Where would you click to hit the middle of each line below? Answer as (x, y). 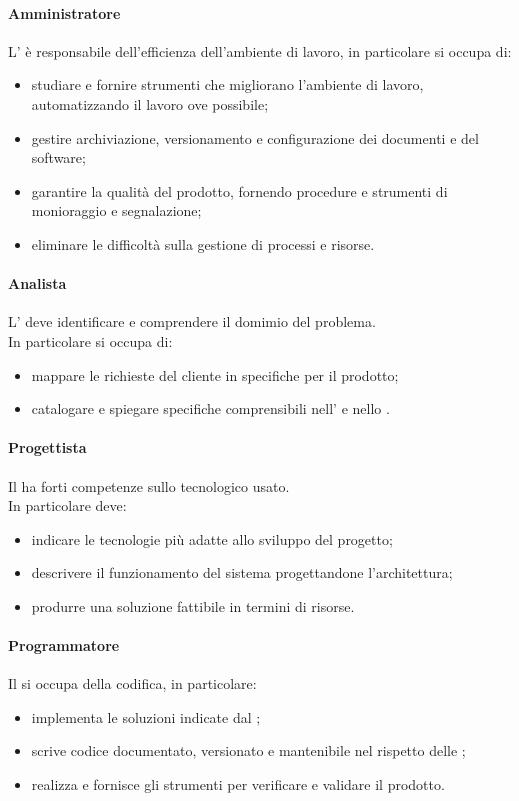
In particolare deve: (67, 505)
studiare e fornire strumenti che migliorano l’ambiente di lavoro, (227, 84)
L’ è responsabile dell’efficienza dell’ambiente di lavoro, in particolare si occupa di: (260, 50)
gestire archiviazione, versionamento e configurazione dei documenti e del (255, 137)
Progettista (47, 447)
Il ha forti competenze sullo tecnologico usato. (149, 485)
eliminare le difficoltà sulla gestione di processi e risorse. (203, 243)
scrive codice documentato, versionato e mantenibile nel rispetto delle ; (248, 750)
